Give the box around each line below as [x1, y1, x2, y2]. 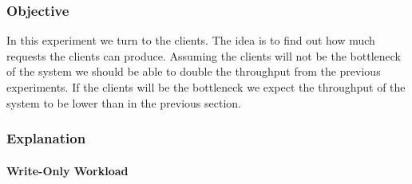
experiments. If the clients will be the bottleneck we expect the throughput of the [6, 79, 406, 95]
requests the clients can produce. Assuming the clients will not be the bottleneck [6, 47, 402, 64]
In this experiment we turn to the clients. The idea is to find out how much [6, 32, 375, 49]
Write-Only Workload [6, 162, 129, 178]
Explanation [6, 128, 86, 148]
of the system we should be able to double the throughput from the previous [6, 63, 381, 80]
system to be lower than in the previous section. [6, 94, 241, 111]
